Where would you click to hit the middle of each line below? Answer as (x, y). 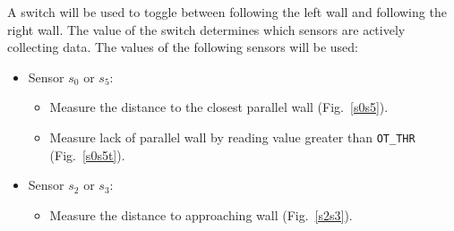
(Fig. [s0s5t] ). (87, 154)
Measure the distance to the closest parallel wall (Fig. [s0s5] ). (219, 107)
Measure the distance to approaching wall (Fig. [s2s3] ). (201, 214)
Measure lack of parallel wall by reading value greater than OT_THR (232, 137)
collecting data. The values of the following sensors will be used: (183, 47)
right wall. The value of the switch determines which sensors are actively (206, 29)
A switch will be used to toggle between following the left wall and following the (227, 12)
